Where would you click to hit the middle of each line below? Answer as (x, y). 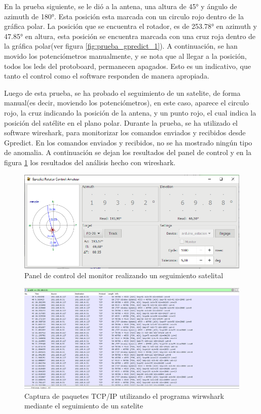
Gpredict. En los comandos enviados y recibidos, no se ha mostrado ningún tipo (128, 142)
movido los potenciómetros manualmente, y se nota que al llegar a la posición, (125, 55)
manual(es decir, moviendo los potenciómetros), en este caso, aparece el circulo (126, 103)
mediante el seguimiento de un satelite (84, 406)
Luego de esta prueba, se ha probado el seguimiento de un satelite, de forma (122, 92)
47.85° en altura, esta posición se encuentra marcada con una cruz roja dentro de (130, 36)
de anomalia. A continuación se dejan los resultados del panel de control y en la (128, 152)
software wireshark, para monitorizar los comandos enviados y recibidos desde (125, 133)
